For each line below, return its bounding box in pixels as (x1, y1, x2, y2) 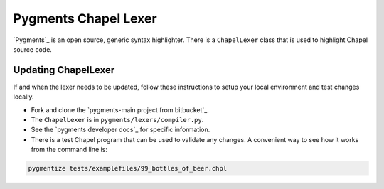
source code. (13, 45, 53, 53)
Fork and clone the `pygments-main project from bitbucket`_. (31, 105, 209, 114)
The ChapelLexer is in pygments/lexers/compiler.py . (31, 116, 204, 124)
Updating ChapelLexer (13, 64, 115, 76)
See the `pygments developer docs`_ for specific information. (31, 125, 210, 134)
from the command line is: (31, 146, 108, 154)
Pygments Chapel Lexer (13, 11, 157, 26)
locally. (13, 92, 34, 101)
